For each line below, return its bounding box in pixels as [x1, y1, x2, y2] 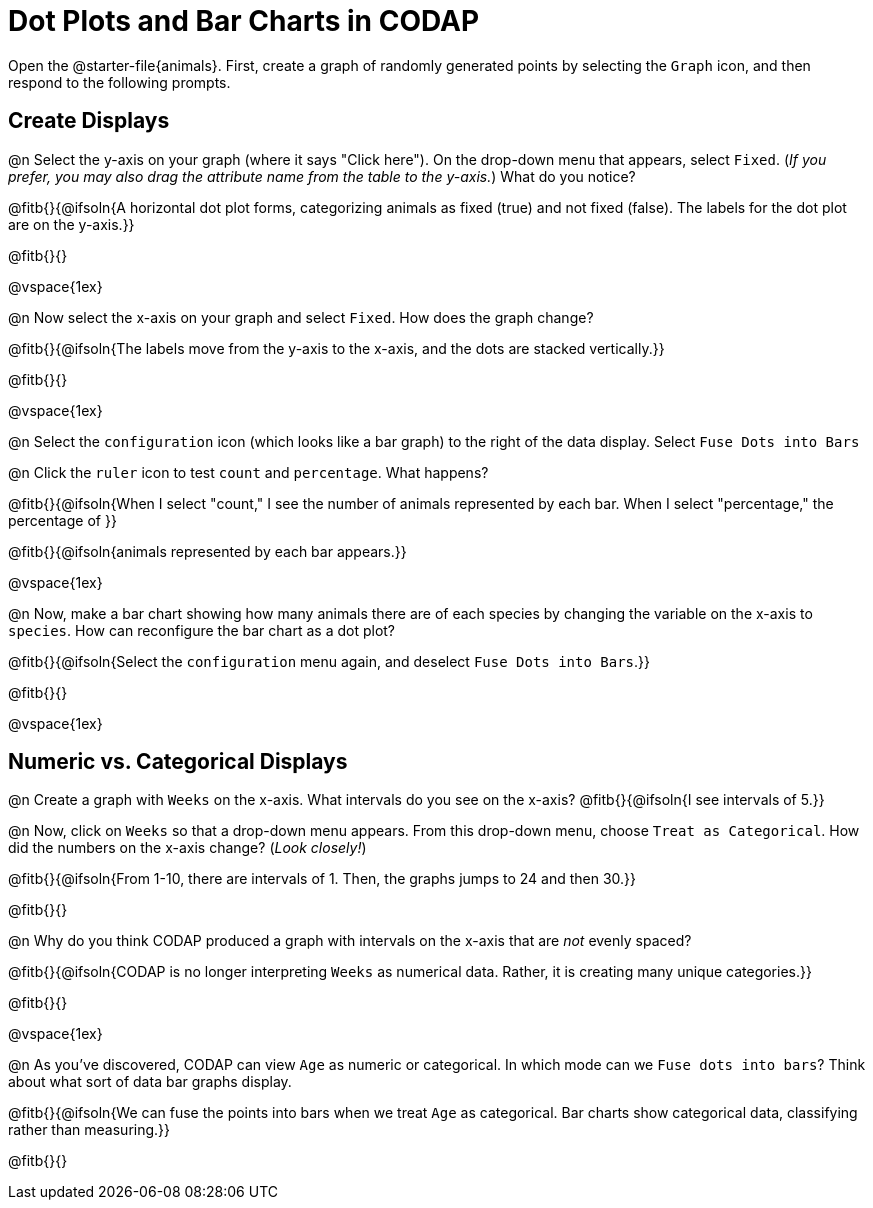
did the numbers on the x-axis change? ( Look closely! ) [8, 839, 367, 857]
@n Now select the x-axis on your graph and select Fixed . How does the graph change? [8, 308, 594, 326]
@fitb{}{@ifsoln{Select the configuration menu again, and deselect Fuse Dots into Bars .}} [8, 652, 651, 670]
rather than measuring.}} [8, 1121, 171, 1139]
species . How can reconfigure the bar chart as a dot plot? [8, 621, 396, 639]
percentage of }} [8, 511, 117, 529]
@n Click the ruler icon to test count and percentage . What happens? [8, 463, 489, 481]
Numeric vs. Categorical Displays [8, 749, 348, 775]
